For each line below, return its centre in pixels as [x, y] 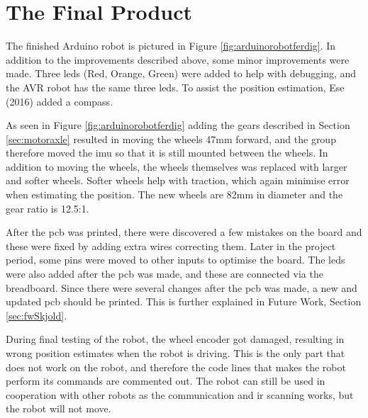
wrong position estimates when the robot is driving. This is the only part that [175, 353]
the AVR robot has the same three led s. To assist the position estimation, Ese [175, 87]
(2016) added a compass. [60, 101]
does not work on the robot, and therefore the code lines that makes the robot [176, 367]
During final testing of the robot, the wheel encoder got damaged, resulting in [175, 339]
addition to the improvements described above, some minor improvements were [178, 59]
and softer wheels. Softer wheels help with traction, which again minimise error [178, 180]
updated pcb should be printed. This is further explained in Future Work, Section [184, 301]
